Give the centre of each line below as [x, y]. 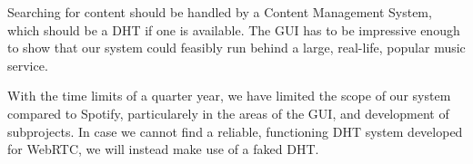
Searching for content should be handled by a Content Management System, [220, 12]
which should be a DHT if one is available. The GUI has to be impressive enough [234, 29]
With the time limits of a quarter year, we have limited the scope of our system [229, 96]
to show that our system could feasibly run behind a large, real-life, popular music [236, 48]
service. [28, 65]
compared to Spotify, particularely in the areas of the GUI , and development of [228, 113]
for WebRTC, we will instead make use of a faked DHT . [163, 149]
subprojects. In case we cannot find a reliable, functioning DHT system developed [235, 131]
